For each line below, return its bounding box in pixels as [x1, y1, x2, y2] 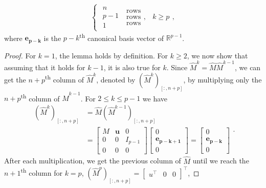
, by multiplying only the [183, 74, 262, 85]
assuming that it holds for [4, 62, 85, 73]
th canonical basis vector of [79, 31, 164, 43]
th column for [20, 166, 62, 178]
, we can [234, 62, 261, 73]
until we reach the [192, 155, 249, 166]
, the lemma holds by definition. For [55, 50, 168, 60]
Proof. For [4, 50, 36, 60]
